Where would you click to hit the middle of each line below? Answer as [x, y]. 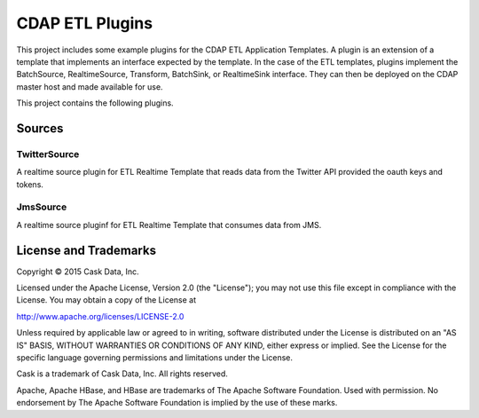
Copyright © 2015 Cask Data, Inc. [78, 272]
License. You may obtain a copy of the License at [106, 300]
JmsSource [42, 207]
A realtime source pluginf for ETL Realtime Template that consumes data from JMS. [169, 225]
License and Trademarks [86, 250]
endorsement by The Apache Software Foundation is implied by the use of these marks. [177, 403]
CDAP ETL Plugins [85, 23]
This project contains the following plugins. [95, 103]
